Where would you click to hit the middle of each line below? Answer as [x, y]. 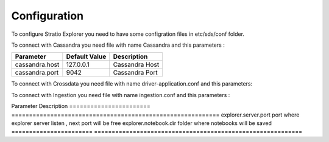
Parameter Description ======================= [81, 106]
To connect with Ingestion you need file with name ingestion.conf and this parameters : [121, 95]
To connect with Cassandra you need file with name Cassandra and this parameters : [118, 45]
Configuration [48, 16]
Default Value [86, 56]
